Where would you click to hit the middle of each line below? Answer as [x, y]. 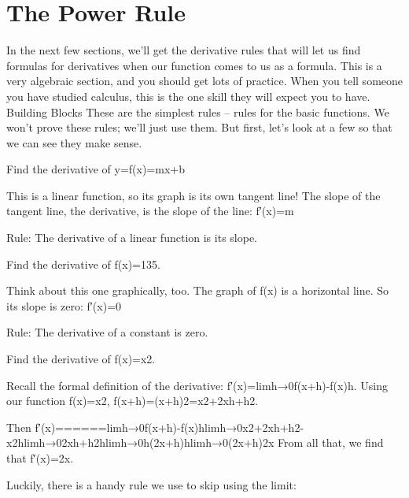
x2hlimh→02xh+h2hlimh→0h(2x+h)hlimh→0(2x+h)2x [140, 442]
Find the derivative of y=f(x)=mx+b [96, 169]
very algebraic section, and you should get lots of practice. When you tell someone [205, 81]
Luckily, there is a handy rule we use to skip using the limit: [151, 484]
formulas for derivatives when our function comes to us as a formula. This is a [194, 65]
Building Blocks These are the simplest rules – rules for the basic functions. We [198, 111]
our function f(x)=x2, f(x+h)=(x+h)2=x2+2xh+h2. [133, 401]
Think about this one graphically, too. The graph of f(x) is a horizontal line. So [198, 290]
